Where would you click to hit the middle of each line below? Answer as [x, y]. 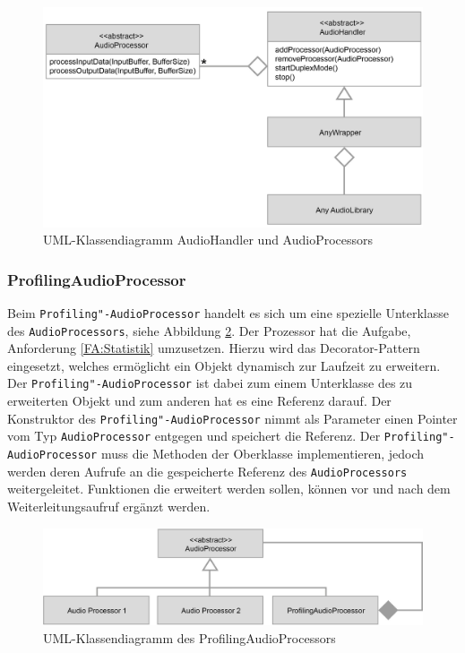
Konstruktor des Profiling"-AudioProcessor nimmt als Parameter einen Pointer [232, 418]
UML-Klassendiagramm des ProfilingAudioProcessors [189, 637]
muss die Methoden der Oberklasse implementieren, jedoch [263, 453]
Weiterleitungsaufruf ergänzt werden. [109, 506]
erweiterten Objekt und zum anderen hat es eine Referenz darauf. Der [199, 401]
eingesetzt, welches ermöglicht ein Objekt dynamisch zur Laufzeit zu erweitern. [224, 365]
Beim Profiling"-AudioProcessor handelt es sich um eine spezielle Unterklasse [228, 312]
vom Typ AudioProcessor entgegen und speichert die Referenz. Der [194, 436]
